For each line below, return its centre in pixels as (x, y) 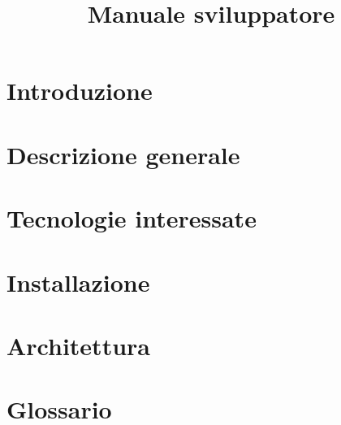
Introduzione (80, 91)
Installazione (78, 282)
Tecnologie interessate (132, 218)
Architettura (78, 345)
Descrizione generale (123, 154)
